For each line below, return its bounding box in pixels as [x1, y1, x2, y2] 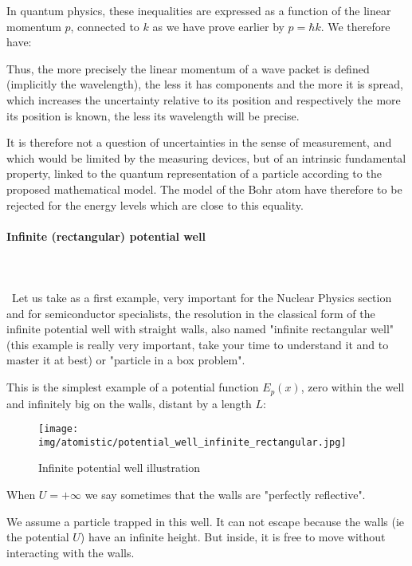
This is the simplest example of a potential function [6, 379, 259, 395]
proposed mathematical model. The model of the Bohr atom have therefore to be [6, 180, 402, 197]
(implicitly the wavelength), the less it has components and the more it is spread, [6, 76, 403, 92]
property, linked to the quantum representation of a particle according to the [6, 165, 382, 182]
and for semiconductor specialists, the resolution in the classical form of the [6, 305, 375, 321]
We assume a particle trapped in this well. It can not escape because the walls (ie [6, 513, 405, 529]
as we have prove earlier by [152, 18, 284, 34]
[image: [38, 423, 79, 435]
